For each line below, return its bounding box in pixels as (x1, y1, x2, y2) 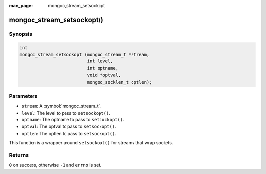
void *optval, (87, 72, 121, 78)
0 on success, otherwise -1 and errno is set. (9, 162, 102, 168)
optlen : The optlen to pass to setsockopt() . (21, 130, 117, 136)
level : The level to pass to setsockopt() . (21, 110, 110, 116)
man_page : (9, 3, 33, 8)
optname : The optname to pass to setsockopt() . (21, 117, 124, 123)
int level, (87, 58, 113, 64)
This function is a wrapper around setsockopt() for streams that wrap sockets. (9, 140, 173, 145)
